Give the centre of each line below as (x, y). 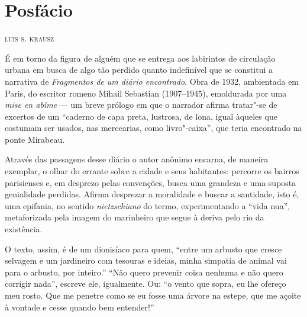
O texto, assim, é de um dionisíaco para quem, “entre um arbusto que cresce (143, 249)
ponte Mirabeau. (35, 139)
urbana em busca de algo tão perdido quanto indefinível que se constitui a (139, 70)
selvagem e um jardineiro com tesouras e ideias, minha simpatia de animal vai (146, 260)
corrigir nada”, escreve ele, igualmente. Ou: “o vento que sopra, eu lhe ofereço (146, 284)
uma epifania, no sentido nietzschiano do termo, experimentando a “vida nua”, (148, 205)
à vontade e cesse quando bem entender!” (80, 307)
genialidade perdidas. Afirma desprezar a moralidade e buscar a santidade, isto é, (152, 194)
